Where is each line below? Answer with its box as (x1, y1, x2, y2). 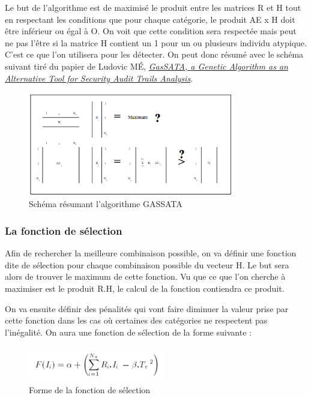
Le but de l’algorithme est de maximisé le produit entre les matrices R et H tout (5, 1, 301, 13)
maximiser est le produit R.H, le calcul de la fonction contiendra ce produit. (5, 282, 285, 294)
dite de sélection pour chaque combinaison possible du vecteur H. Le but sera (5, 258, 289, 271)
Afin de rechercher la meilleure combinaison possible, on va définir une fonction (5, 247, 297, 259)
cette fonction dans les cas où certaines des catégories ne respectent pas (5, 314, 268, 327)
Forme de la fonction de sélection (29, 383, 151, 396)
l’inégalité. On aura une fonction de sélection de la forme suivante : (5, 325, 252, 338)
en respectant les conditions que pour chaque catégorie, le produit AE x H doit (5, 13, 295, 25)
